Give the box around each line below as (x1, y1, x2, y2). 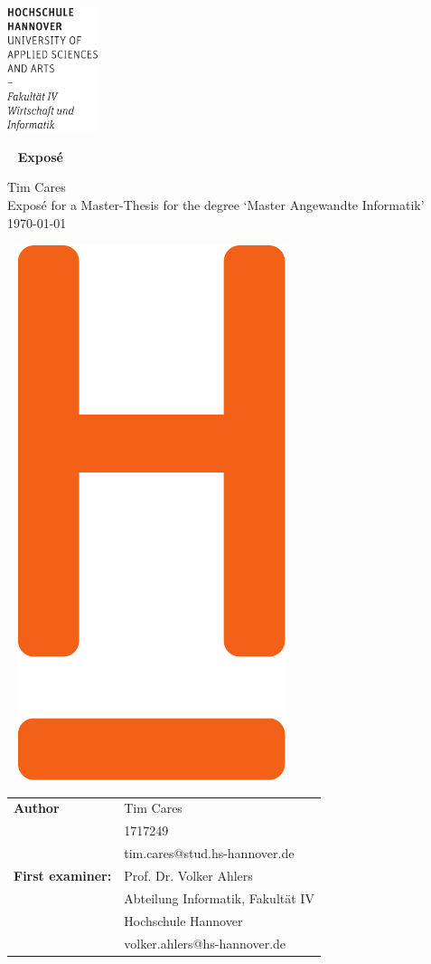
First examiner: (14, 866, 112, 885)
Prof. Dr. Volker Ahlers (124, 866, 253, 885)
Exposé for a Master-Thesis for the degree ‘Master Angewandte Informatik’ (7, 195, 425, 214)
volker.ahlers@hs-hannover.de (124, 933, 286, 952)
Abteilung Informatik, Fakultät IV (124, 888, 314, 907)
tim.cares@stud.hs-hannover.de (124, 844, 295, 863)
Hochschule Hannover (124, 911, 243, 930)
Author (14, 798, 60, 817)
